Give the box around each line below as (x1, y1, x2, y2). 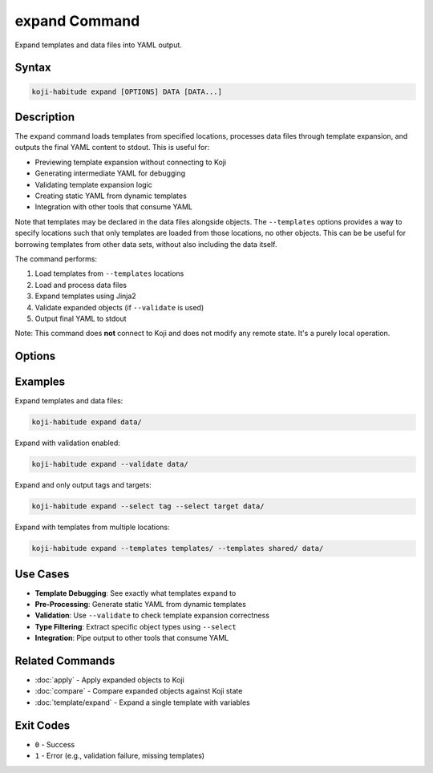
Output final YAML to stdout (34, 314, 127, 323)
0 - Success (34, 739, 75, 749)
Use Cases (14, 567, 70, 581)
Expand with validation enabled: (14, 438, 120, 448)
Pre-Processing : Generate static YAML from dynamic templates (34, 600, 246, 609)
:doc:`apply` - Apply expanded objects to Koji (34, 675, 184, 685)
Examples (14, 375, 66, 389)
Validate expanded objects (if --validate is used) (34, 302, 204, 312)
